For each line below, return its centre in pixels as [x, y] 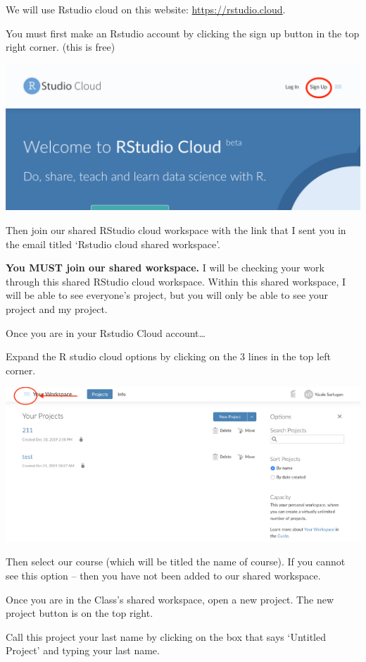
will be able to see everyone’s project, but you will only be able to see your [167, 295]
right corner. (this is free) [61, 47]
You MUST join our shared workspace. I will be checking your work [165, 268]
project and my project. [57, 309]
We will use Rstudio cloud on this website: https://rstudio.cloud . [146, 9]
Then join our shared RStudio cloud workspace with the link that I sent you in [176, 230]
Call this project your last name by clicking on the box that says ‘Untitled [166, 636]
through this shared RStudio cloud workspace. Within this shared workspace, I [176, 281]
